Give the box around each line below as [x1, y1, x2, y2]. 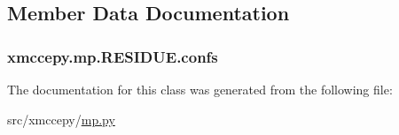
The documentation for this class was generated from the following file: [7, 80, 393, 98]
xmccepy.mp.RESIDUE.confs [7, 45, 218, 67]
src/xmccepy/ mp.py [7, 109, 115, 128]
